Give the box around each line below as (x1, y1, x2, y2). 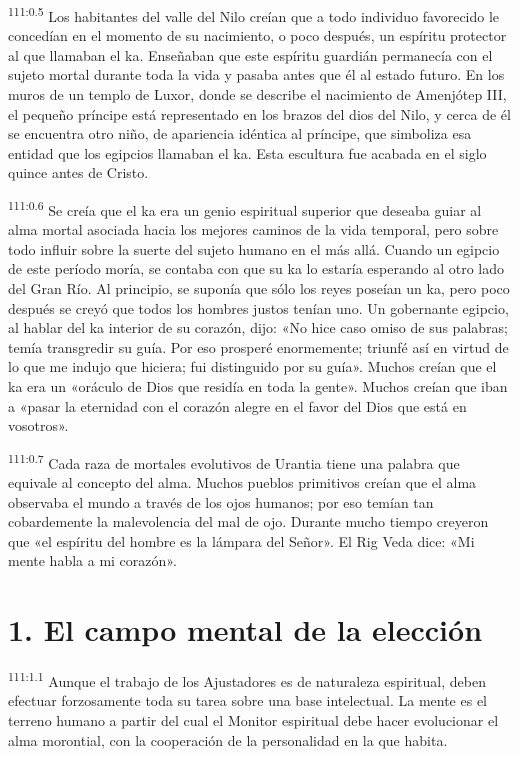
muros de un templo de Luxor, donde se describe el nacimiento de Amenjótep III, (8, 84, 507, 105)
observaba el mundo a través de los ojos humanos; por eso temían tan (8, 491, 434, 512)
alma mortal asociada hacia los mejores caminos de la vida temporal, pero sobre (8, 219, 499, 240)
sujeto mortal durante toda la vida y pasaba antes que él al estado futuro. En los (8, 64, 505, 85)
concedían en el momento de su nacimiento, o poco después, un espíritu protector (8, 25, 507, 46)
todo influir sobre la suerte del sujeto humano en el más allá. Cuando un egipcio (8, 238, 500, 259)
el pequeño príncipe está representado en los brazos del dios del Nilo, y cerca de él (8, 103, 511, 124)
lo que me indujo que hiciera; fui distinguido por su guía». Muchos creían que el (8, 356, 497, 377)
